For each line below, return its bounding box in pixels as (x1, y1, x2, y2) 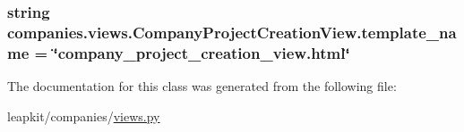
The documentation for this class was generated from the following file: (7, 77, 397, 95)
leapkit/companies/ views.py (7, 106, 160, 125)
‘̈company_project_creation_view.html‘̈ (53, 41, 350, 63)
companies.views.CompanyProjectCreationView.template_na (7, 21, 457, 43)
